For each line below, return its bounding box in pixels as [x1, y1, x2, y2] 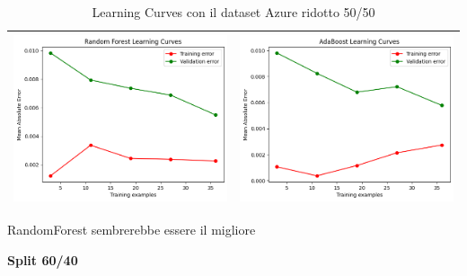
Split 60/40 [7, 250, 78, 269]
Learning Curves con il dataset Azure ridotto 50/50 [92, 3, 375, 21]
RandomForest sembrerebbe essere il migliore [7, 220, 256, 239]
